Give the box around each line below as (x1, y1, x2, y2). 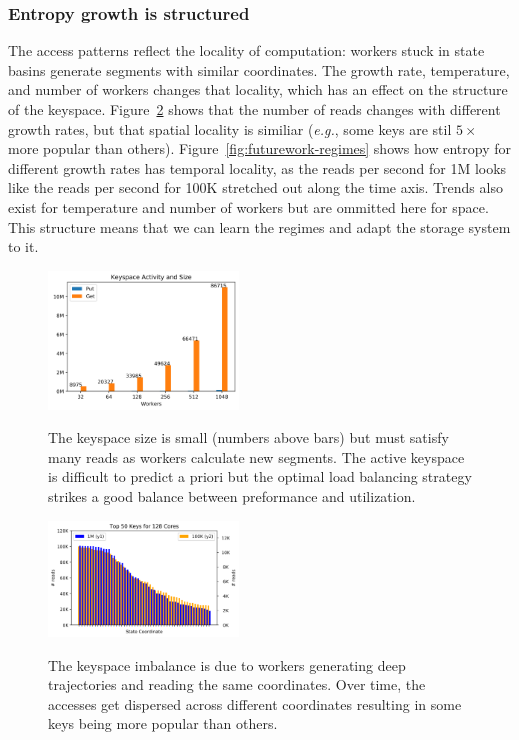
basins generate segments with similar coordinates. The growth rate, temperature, (8, 59, 510, 80)
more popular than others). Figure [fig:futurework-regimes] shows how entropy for (8, 138, 511, 159)
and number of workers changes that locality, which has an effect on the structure (8, 79, 508, 100)
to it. (8, 236, 39, 257)
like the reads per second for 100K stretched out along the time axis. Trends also (8, 177, 503, 198)
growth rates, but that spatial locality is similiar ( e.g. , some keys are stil (8, 118, 452, 139)
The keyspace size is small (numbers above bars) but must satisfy (48, 427, 449, 448)
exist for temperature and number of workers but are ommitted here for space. (8, 196, 489, 217)
